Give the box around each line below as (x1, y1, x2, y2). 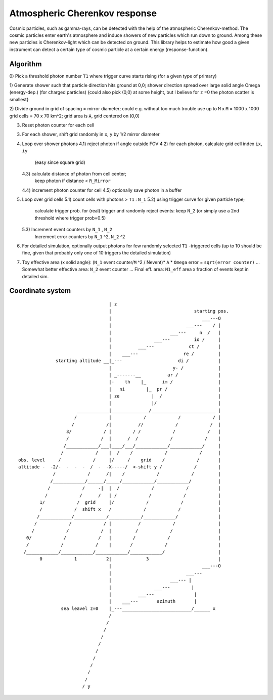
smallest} (9, 96, 29, 102)
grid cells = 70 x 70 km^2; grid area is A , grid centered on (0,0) (9, 113, 140, 119)
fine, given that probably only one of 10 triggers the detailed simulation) (22, 250, 171, 256)
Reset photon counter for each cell (22, 122, 95, 128)
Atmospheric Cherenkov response (9, 8, 157, 19)
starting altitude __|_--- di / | (56, 358, 221, 364)
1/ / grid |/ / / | (39, 499, 221, 505)
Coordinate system (9, 286, 71, 295)
